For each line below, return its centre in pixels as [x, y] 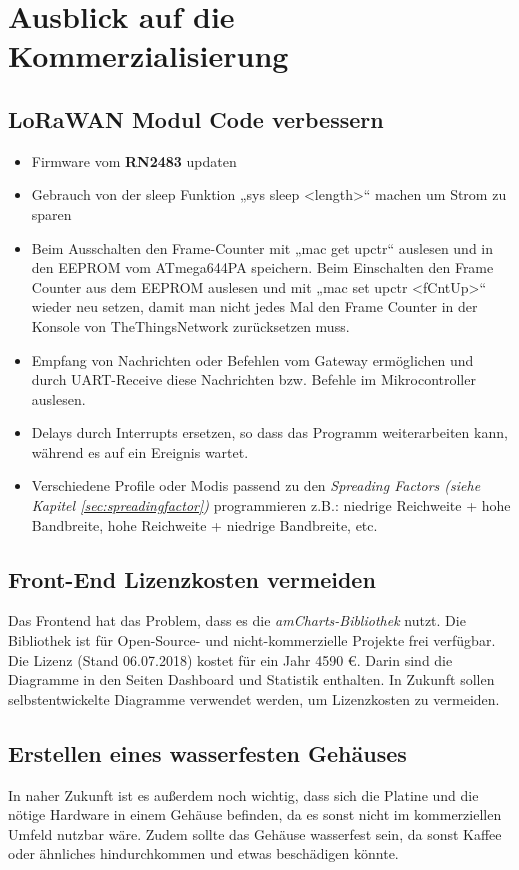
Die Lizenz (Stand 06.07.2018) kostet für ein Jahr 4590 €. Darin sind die [230, 659]
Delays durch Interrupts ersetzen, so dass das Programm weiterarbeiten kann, [269, 432]
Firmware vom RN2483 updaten [134, 160]
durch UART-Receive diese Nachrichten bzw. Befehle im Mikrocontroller [253, 379]
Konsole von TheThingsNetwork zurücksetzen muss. [190, 325]
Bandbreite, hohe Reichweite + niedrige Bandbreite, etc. [204, 524]
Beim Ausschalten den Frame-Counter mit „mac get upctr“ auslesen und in [262, 247]
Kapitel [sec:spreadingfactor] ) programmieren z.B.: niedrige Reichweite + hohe [271, 505]
